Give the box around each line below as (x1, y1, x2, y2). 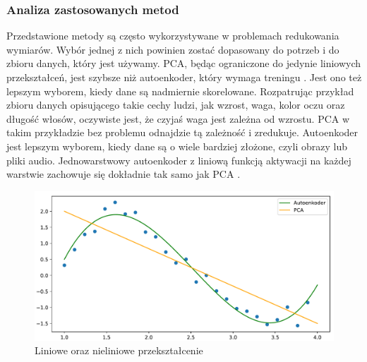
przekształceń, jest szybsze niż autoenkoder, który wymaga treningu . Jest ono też (6, 70, 362, 84)
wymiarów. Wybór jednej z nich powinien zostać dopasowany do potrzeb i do (6, 42, 339, 56)
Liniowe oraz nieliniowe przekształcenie (35, 343, 203, 358)
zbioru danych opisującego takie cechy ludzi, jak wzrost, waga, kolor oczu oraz (6, 97, 345, 112)
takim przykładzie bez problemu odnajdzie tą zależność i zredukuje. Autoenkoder (6, 125, 359, 140)
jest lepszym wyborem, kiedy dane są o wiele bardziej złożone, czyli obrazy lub (6, 138, 347, 153)
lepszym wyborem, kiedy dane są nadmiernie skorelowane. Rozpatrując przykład (6, 83, 354, 98)
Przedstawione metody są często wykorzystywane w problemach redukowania (6, 28, 339, 43)
